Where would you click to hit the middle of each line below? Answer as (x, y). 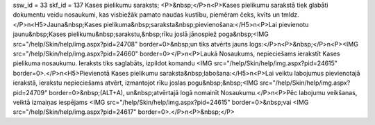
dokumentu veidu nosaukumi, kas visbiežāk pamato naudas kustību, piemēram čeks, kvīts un (147, 15)
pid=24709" (30, 92)
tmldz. (290, 15)
